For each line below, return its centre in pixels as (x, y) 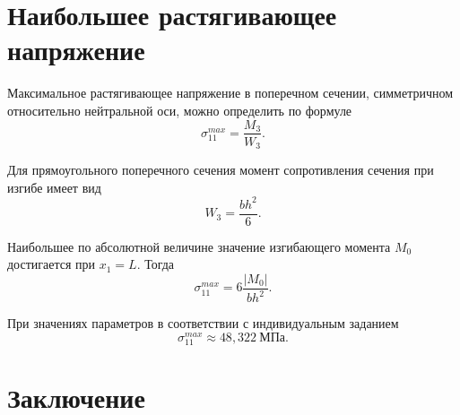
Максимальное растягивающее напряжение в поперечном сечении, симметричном (230, 93)
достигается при (52, 264)
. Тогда (156, 264)
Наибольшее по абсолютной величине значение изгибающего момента (199, 246)
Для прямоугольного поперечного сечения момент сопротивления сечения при (221, 170)
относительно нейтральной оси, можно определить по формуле (180, 110)
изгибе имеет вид (54, 187)
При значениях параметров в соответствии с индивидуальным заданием (203, 323)
